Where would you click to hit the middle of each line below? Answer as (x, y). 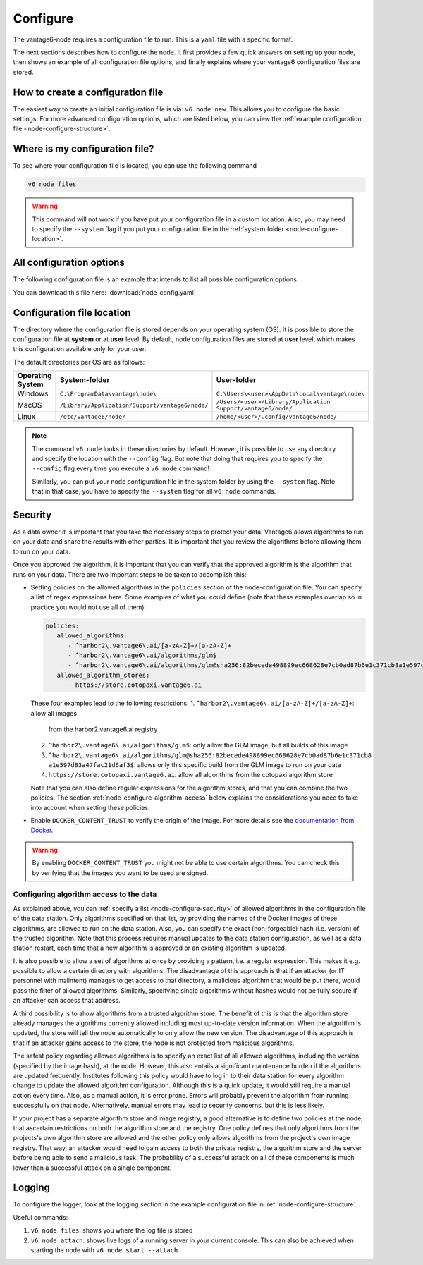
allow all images (54, 713)
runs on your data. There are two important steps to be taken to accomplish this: (130, 574)
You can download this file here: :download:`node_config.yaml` (105, 292)
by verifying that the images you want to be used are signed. (120, 873)
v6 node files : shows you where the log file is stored (112, 1230)
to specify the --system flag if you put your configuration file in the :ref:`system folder (158, 229)
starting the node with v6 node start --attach (104, 1250)
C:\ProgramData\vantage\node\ (109, 394)
